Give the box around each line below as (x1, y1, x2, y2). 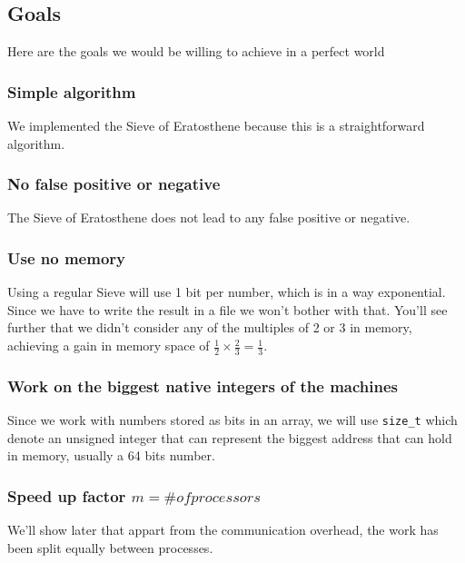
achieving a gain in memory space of (7, 336, 210, 355)
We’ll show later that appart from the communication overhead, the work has (7, 520, 439, 539)
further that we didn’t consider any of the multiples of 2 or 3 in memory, (7, 318, 412, 337)
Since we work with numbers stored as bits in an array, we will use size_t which (7, 410, 458, 430)
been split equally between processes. (7, 538, 213, 557)
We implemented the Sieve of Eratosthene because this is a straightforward (7, 116, 425, 135)
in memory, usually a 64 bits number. (7, 446, 215, 465)
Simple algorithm (7, 80, 136, 103)
